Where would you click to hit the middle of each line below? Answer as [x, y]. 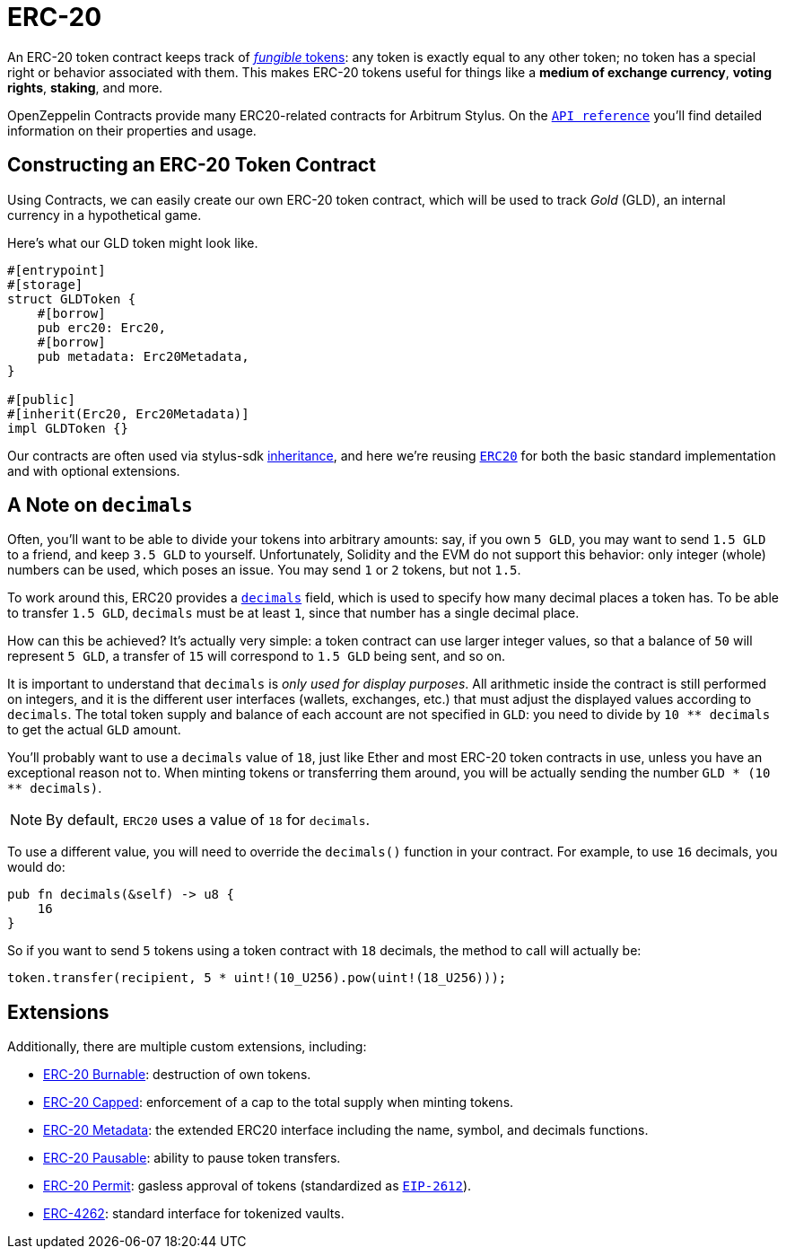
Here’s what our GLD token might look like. [133, 242]
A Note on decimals [100, 505]
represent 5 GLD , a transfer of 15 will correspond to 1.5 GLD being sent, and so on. [256, 656]
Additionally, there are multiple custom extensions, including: [187, 1047]
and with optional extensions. [94, 470]
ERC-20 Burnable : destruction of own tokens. [177, 1075]
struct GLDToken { [72, 299]
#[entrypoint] [57, 270]
